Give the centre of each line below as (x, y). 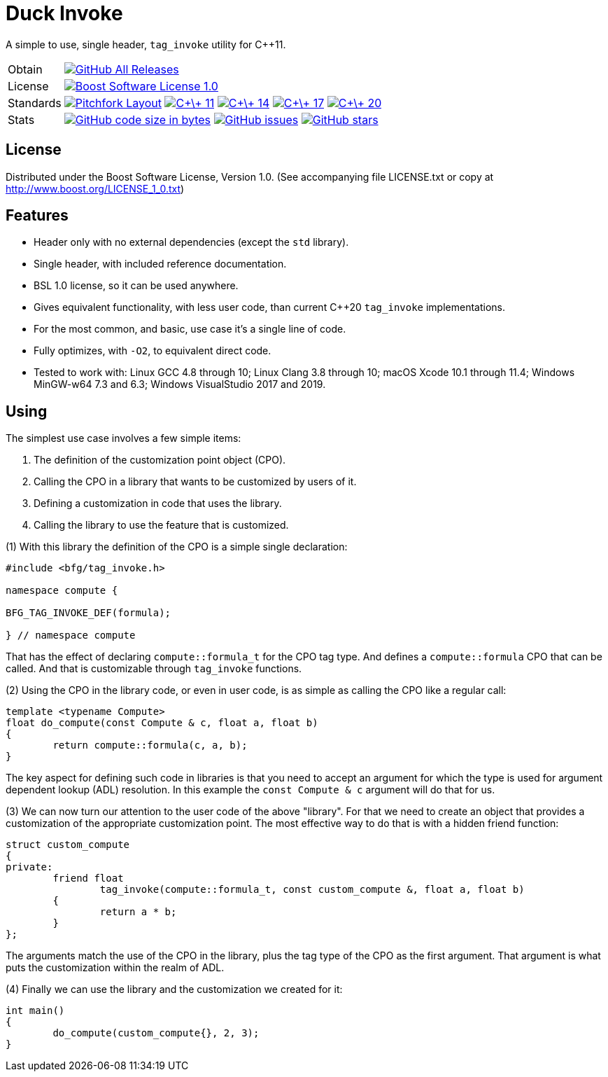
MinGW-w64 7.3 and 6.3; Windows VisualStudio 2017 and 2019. (180, 384)
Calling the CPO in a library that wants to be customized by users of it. (195, 482)
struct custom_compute (68, 845)
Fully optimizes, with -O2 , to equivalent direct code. (153, 351)
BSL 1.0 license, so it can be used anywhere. (136, 286)
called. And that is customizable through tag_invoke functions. (154, 669)
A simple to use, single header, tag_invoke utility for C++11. (146, 44)
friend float (88, 878)
